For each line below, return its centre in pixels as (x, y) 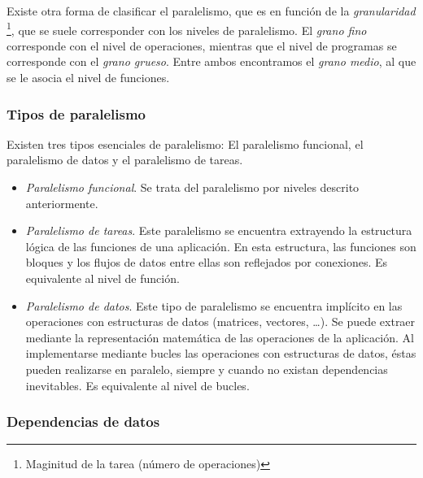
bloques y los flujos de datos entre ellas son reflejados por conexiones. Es (207, 262)
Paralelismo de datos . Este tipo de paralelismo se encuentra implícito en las (214, 305)
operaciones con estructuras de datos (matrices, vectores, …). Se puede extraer (220, 322)
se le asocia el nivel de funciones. (88, 78)
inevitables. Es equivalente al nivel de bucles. (137, 385)
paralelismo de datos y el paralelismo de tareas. (125, 160)
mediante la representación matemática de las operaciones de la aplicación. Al (220, 337)
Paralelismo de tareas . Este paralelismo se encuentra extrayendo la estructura (219, 230)
